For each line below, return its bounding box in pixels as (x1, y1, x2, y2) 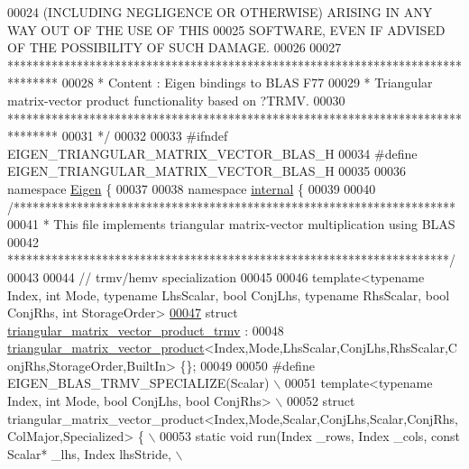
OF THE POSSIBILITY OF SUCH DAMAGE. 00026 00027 (7, 38, 342, 57)
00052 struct (286, 391, 355, 410)
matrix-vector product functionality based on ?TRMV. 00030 (7, 90, 345, 109)
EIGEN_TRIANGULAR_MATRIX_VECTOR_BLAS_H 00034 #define (7, 143, 418, 162)
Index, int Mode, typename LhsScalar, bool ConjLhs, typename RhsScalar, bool (7, 285, 450, 304)
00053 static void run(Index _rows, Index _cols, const (160, 427, 460, 446)
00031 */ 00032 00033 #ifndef (61, 126, 228, 145)
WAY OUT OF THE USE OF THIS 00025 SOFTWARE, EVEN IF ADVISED (7, 20, 446, 39)
